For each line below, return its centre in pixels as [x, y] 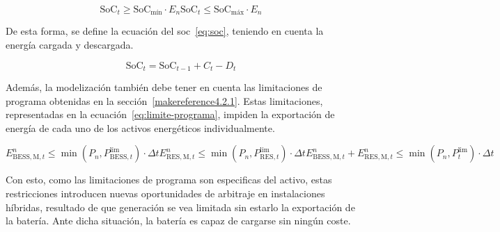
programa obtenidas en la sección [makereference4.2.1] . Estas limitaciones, [164, 100]
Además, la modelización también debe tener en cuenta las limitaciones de [164, 87]
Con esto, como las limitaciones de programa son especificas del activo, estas [169, 180]
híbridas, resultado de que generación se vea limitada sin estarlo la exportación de [180, 207]
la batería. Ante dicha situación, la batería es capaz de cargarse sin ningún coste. [178, 221]
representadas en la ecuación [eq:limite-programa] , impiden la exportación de [170, 114]
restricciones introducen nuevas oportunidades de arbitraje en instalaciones [165, 193]
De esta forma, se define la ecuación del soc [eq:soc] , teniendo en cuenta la [165, 31]
